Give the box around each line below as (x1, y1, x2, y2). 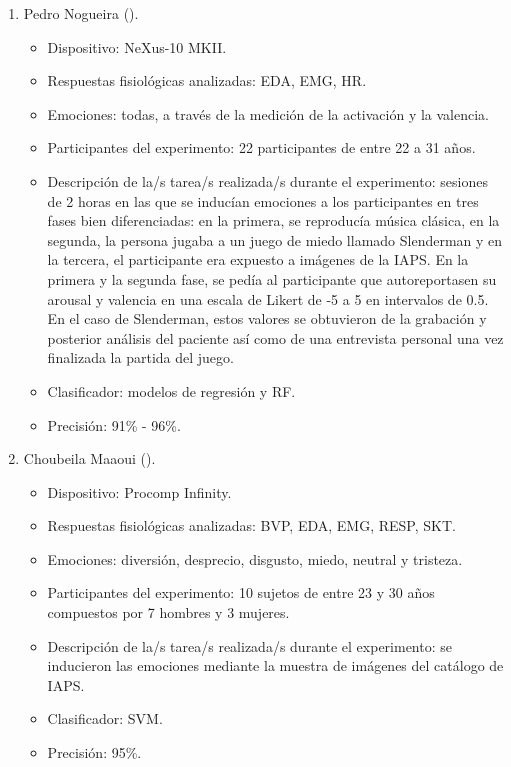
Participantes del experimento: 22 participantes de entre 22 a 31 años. (47, 137, 476, 158)
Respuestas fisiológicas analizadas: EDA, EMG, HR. (47, 70, 367, 91)
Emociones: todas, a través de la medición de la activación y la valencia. (47, 103, 490, 124)
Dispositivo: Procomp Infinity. (47, 481, 232, 502)
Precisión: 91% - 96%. (47, 414, 181, 435)
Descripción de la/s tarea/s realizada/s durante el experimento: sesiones (47, 170, 488, 191)
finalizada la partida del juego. (47, 347, 234, 368)
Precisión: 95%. (47, 742, 142, 763)
